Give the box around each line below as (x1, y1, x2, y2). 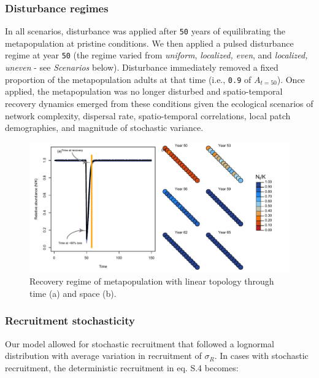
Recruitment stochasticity (5, 313, 135, 328)
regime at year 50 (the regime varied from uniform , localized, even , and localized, (5, 49, 308, 61)
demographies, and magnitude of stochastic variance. (5, 121, 204, 134)
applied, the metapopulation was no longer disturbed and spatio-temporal (5, 85, 283, 98)
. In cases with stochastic (214, 349, 309, 362)
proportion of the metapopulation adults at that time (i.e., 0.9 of (5, 73, 252, 85)
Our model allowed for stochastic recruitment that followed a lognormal (5, 337, 275, 350)
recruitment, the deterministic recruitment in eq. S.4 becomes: (5, 361, 239, 374)
